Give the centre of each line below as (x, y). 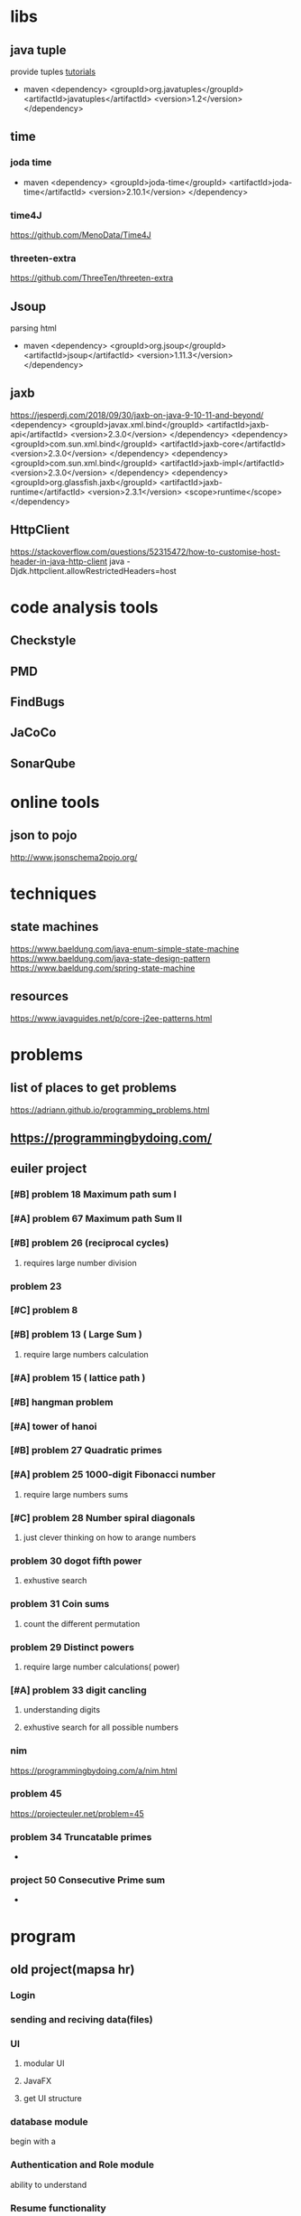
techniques (54, 894)
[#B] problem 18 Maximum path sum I (93, 1195)
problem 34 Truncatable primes (81, 1836)
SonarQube (43, 763)
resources (39, 996)
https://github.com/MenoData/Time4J (81, 235)
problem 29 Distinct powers (72, 1647)
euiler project (49, 1169)
